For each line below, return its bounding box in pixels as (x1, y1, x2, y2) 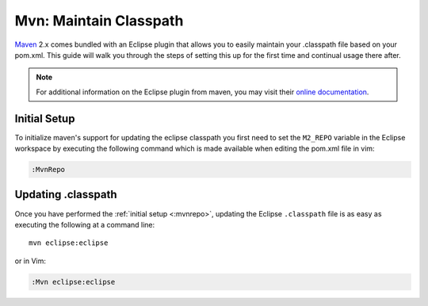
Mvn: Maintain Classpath (14, 12, 184, 29)
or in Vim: (14, 256, 47, 266)
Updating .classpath (14, 188, 117, 201)
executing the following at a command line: (14, 220, 155, 229)
